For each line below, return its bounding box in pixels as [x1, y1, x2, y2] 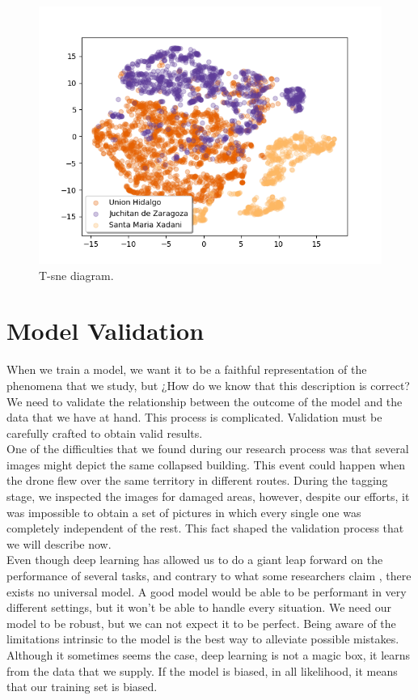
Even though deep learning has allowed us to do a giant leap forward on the [6, 551, 383, 568]
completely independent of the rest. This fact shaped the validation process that [6, 520, 404, 537]
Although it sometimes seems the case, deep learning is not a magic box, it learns [6, 647, 411, 663]
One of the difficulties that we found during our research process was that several [6, 440, 409, 457]
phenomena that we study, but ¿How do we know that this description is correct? [6, 376, 410, 393]
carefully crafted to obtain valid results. [6, 424, 203, 441]
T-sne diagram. [39, 266, 114, 283]
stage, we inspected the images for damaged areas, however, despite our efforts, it [6, 488, 410, 505]
